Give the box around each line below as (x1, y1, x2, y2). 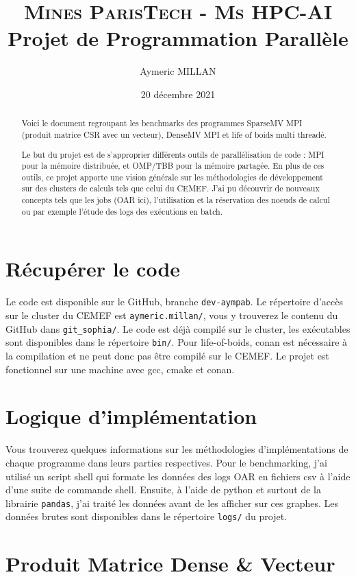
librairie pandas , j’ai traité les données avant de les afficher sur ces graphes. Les (5, 495, 339, 510)
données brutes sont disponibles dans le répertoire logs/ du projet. (5, 509, 287, 523)
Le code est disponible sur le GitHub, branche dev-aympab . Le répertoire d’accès (5, 294, 343, 309)
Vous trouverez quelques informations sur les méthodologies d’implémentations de (5, 442, 348, 456)
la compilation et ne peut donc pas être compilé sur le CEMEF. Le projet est (5, 349, 329, 362)
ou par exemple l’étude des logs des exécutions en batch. (21, 205, 223, 217)
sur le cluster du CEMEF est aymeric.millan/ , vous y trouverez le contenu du (5, 308, 338, 322)
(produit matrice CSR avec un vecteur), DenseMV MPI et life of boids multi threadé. (21, 128, 327, 140)
